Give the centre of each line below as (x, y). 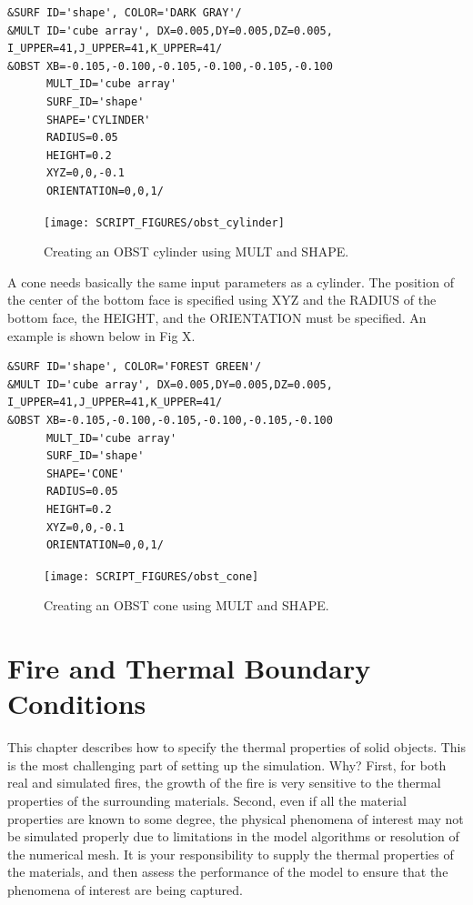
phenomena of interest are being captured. (125, 890)
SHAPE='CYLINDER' (98, 120)
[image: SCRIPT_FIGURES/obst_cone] (151, 576)
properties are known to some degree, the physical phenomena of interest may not (236, 818)
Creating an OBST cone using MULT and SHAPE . (186, 605)
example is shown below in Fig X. (101, 335)
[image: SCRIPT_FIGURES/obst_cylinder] (164, 222)
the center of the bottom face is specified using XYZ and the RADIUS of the (222, 300)
